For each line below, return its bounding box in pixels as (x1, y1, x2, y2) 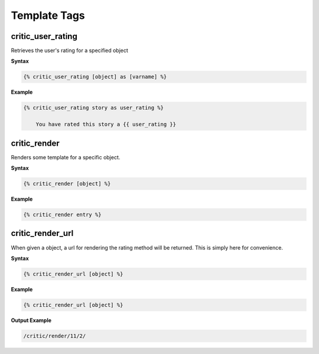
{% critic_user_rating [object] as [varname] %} (23, 74, 167, 80)
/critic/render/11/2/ (23, 332, 86, 339)
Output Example (11, 316, 52, 324)
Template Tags (11, 9, 85, 22)
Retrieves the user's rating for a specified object (11, 47, 128, 54)
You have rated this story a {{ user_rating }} (35, 121, 177, 128)
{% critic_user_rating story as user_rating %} (23, 104, 164, 112)
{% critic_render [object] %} (23, 181, 111, 187)
